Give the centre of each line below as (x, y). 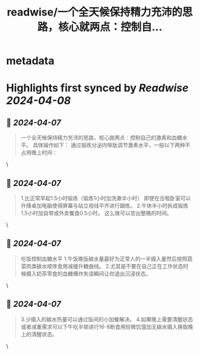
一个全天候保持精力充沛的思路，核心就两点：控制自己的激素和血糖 (101, 138)
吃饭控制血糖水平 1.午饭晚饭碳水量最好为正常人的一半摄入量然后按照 (104, 259)
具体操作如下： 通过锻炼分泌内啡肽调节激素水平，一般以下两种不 (111, 145)
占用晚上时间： (39, 153)
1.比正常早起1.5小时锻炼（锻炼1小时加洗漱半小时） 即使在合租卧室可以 (106, 198)
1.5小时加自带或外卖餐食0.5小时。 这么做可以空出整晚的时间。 (96, 213)
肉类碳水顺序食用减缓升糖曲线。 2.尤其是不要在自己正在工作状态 (105, 266)
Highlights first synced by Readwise (97, 88)
